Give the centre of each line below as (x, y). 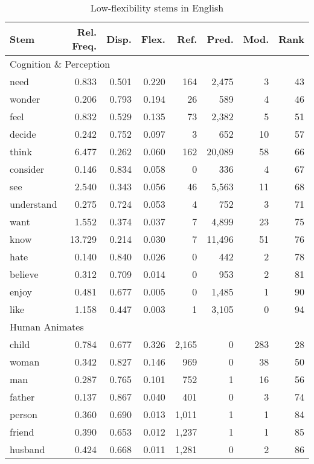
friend (22, 432)
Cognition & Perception (60, 64)
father (22, 397)
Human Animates (47, 327)
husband (27, 449)
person (24, 414)
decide (23, 134)
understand (34, 204)
